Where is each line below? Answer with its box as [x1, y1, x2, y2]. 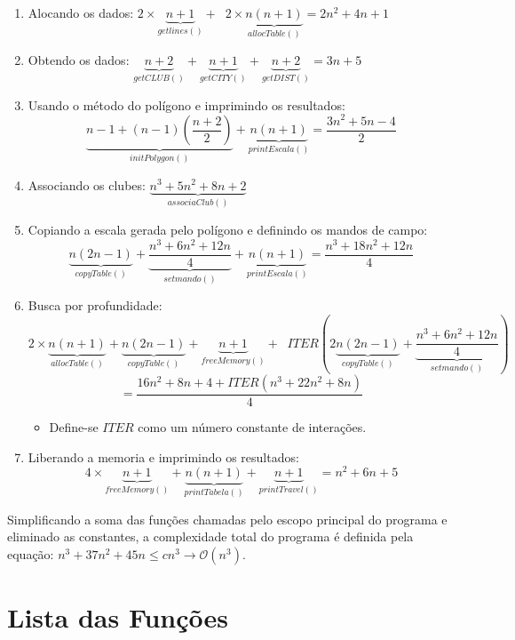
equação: [7, 544, 54, 563]
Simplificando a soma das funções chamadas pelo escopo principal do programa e [7, 509, 448, 528]
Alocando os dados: [28, 4, 134, 21]
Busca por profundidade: [28, 296, 162, 315]
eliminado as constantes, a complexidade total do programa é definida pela [7, 527, 414, 546]
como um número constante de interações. [138, 417, 367, 436]
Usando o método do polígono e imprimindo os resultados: [28, 95, 345, 114]
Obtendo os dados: [28, 51, 130, 69]
